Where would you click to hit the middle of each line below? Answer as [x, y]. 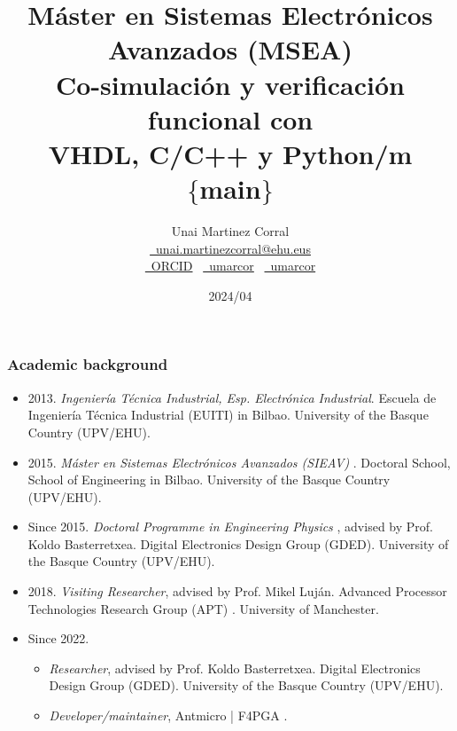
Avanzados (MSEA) [230, 49]
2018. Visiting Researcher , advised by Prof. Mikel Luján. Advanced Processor [237, 591]
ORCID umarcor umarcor [233, 266]
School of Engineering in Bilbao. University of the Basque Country [209, 479]
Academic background [88, 364]
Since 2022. [58, 638]
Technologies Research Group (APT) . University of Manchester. [203, 608]
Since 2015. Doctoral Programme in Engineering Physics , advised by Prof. [230, 527]
